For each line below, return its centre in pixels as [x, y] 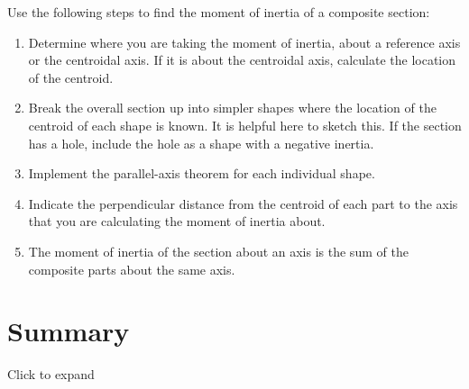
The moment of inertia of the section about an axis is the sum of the [218, 251]
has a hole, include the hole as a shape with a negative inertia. [201, 143]
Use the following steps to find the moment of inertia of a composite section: [219, 12]
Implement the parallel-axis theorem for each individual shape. [202, 173]
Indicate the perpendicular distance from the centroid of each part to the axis [243, 203]
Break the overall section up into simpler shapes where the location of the [232, 108]
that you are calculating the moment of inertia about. [177, 221]
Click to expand [51, 374]
